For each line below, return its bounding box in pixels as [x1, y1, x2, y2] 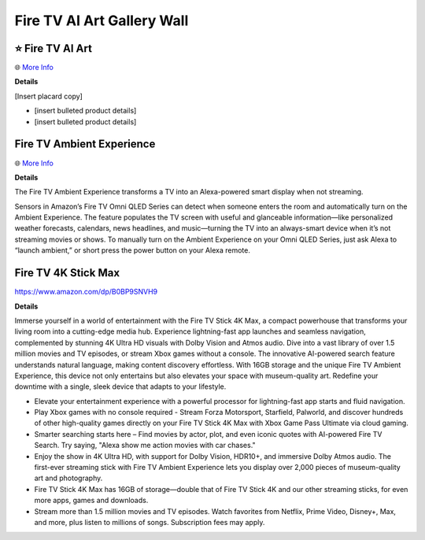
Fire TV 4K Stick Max [14, 266, 120, 279]
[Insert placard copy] [14, 91, 83, 101]
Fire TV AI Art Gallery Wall [14, 12, 189, 29]
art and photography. [34, 473, 103, 483]
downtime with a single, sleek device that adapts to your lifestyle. [14, 382, 227, 391]
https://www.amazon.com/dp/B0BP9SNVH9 [14, 287, 158, 297]
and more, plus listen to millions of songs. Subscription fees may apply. [34, 517, 265, 527]
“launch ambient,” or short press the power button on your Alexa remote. [14, 246, 251, 255]
